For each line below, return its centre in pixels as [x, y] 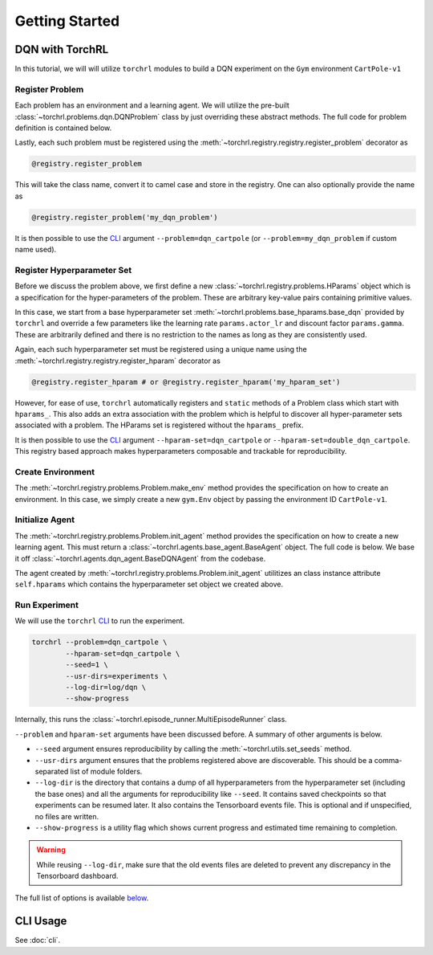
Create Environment [55, 471]
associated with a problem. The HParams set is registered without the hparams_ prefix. [159, 425]
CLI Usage [41, 921]
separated [52, 771]
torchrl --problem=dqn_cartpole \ [99, 642]
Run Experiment [47, 605]
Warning [51, 850]
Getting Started [67, 21]
